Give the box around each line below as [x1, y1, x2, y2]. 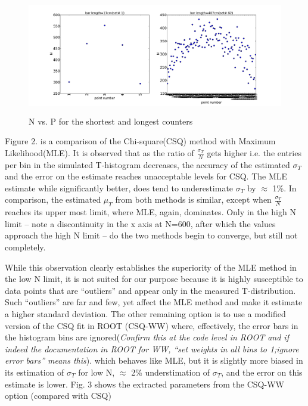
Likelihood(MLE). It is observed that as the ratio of [5, 146, 194, 159]
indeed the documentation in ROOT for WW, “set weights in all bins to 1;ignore [5, 342, 299, 355]
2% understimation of [131, 365, 210, 378]
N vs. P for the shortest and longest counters [29, 114, 193, 127]
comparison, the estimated [5, 193, 101, 206]
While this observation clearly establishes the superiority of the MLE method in [5, 261, 297, 273]
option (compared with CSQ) [5, 389, 111, 402]
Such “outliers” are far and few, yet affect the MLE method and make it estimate [5, 296, 303, 308]
